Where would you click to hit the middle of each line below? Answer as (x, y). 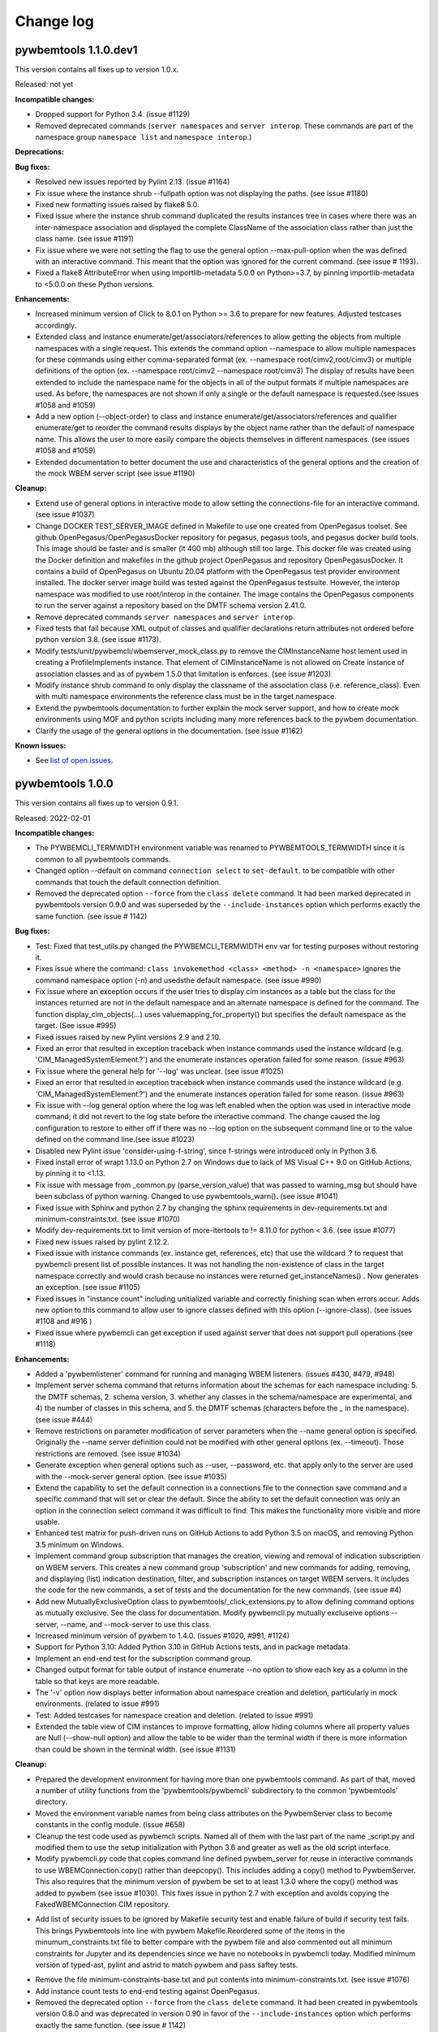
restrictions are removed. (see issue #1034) (108, 1453)
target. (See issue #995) (76, 1026)
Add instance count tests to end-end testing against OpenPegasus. (147, 1991)
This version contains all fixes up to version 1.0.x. (97, 70)
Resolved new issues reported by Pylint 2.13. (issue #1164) (133, 182)
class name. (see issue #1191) (84, 239)
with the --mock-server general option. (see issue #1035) (131, 1476)
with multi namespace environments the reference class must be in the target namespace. (186, 697)
